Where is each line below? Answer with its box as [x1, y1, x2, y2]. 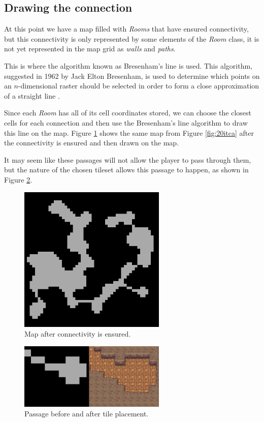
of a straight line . [4, 90, 60, 101]
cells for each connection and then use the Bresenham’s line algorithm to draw [4, 117, 248, 128]
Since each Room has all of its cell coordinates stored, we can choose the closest [4, 107, 251, 118]
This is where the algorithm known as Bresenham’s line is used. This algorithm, [4, 60, 252, 71]
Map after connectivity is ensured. [24, 328, 131, 339]
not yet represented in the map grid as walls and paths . [4, 43, 176, 54]
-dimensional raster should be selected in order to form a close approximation [18, 80, 259, 91]
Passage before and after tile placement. [24, 408, 149, 419]
